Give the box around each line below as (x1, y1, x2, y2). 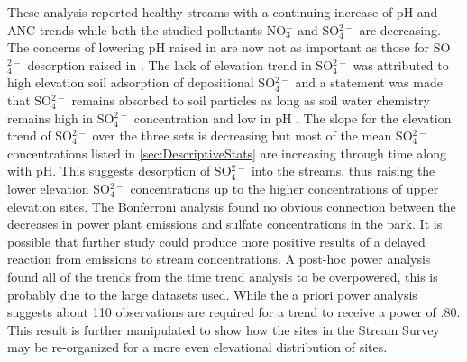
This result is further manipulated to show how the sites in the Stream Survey (7, 320, 440, 339)
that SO (7, 90, 52, 109)
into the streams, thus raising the (251, 161, 435, 180)
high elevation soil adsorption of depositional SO (7, 73, 276, 92)
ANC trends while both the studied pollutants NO (7, 20, 287, 39)
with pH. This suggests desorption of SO (7, 161, 232, 180)
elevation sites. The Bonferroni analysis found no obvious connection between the (7, 196, 456, 215)
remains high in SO (7, 108, 114, 127)
